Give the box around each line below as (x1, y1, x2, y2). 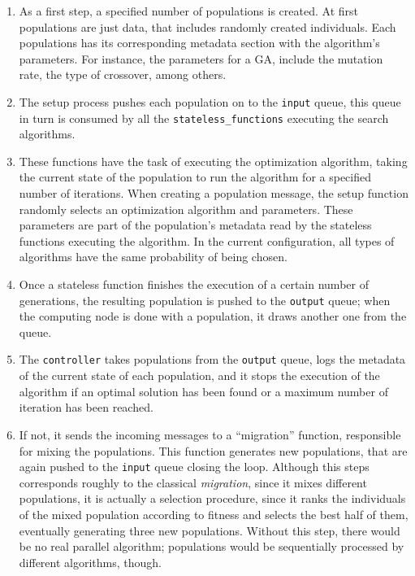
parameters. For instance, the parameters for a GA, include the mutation (19, 50, 383, 67)
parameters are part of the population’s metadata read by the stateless (19, 216, 372, 233)
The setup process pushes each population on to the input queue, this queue (19, 93, 401, 110)
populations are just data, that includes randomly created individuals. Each (19, 18, 396, 35)
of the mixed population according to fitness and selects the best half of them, (19, 505, 409, 522)
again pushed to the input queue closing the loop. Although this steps (19, 458, 370, 475)
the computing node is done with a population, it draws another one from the (19, 308, 407, 325)
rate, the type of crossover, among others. (19, 66, 227, 83)
